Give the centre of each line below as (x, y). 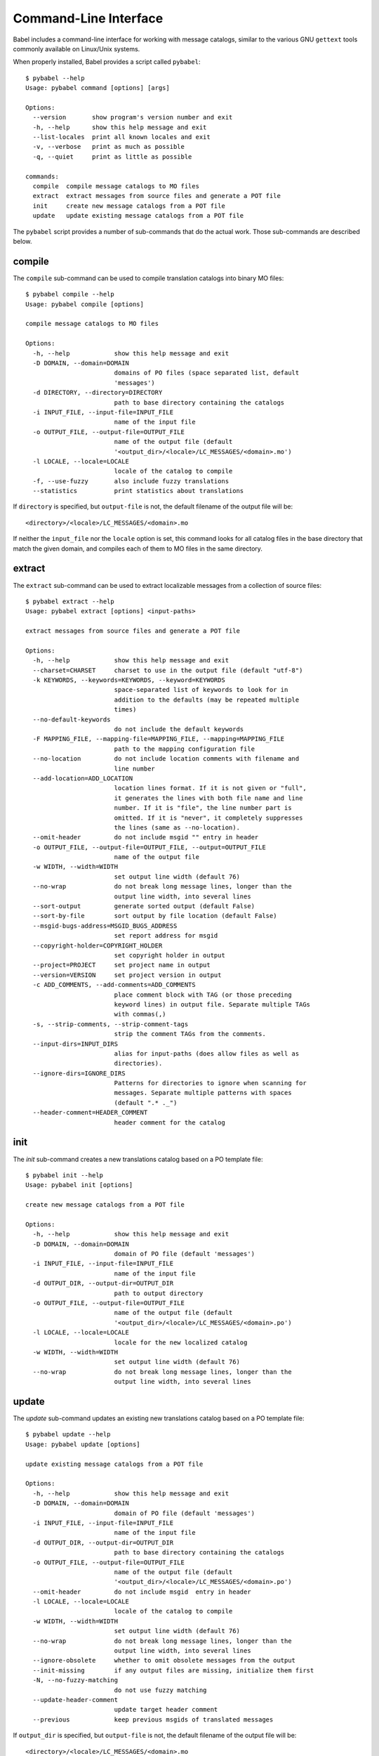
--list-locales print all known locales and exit (121, 137)
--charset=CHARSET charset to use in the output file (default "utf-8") (168, 670)
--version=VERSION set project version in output (127, 975)
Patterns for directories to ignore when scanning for (210, 1083)
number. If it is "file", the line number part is (203, 808)
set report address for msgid (166, 936)
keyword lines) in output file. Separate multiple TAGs (212, 1004)
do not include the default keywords (179, 729)
